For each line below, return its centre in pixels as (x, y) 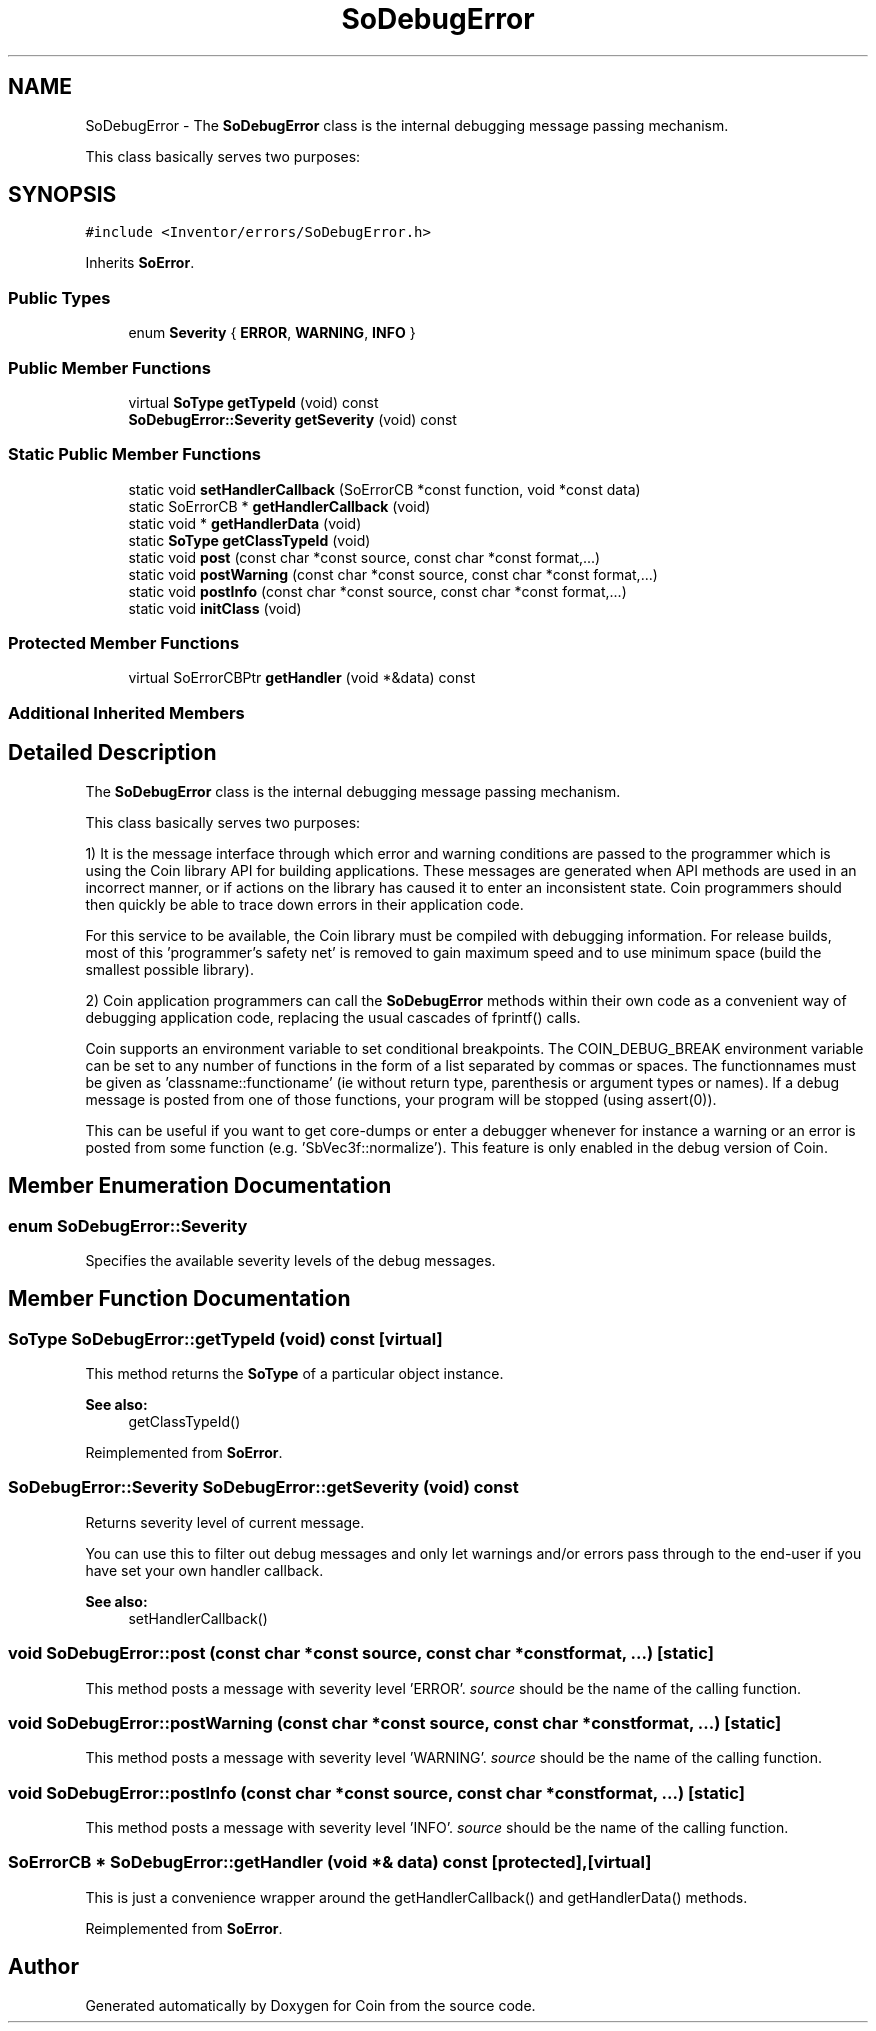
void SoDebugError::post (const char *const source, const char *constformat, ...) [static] (361, 1653)
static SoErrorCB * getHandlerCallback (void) (279, 506)
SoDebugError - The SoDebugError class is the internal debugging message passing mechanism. (407, 125)
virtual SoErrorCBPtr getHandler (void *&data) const (302, 678)
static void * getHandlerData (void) (245, 523)
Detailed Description (112, 753)
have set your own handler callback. (204, 1570)
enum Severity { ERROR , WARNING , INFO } (272, 333)
